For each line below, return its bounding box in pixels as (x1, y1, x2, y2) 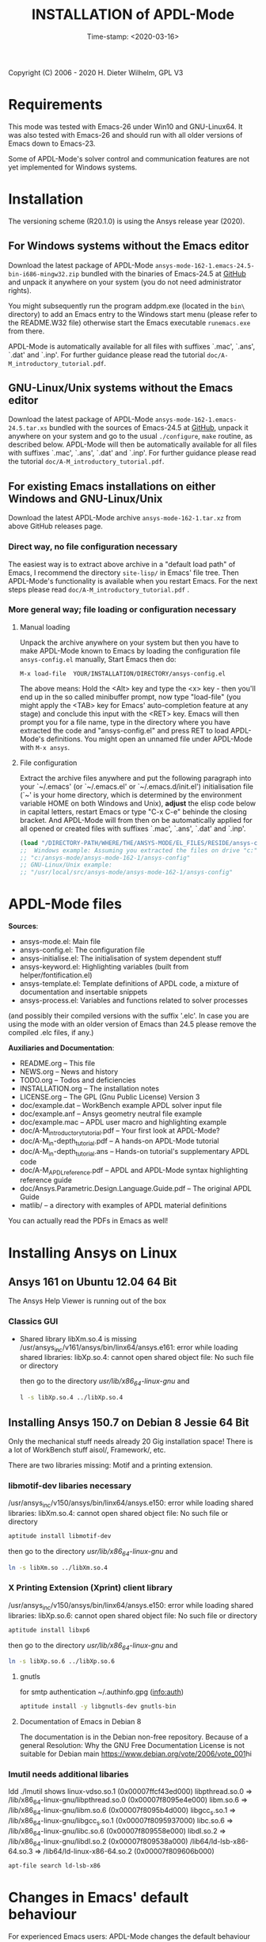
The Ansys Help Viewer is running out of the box (8, 1297, 166, 1306)
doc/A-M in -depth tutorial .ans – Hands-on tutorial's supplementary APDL (19, 1146, 249, 1158)
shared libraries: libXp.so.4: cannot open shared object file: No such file (19, 1353, 254, 1362)
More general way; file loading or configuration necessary (8, 604, 237, 615)
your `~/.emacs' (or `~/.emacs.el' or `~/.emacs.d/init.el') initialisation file (19, 782, 253, 791)
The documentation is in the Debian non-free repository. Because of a (19, 1732, 249, 1742)
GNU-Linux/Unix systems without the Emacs (8, 382, 234, 395)
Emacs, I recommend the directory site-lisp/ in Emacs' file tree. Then (8, 568, 239, 577)
